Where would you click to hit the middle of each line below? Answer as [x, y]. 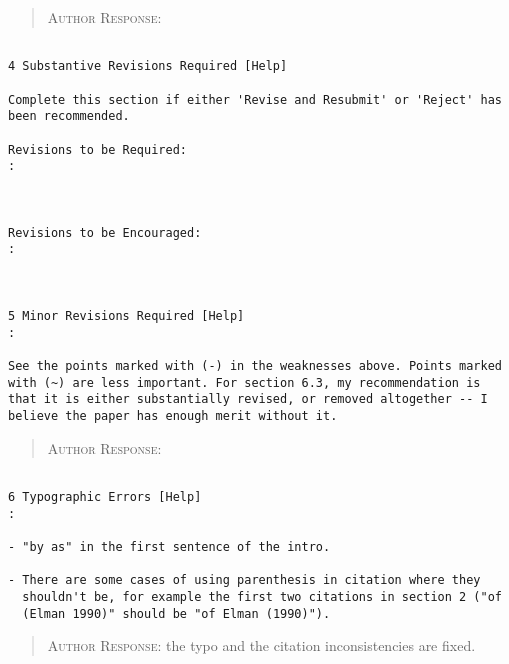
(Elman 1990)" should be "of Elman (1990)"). [176, 613]
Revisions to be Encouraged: [105, 232]
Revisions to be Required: [97, 149]
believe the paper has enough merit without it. [173, 416]
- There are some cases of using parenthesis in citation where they [244, 580]
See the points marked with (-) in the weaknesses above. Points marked [255, 366]
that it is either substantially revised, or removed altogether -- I [248, 399]
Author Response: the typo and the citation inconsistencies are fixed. [261, 645]
